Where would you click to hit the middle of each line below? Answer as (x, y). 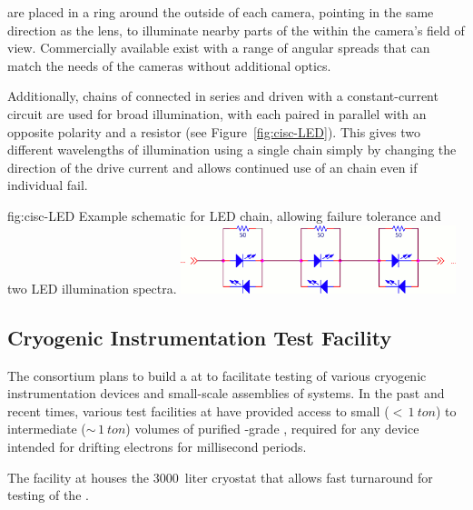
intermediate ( (47, 429)
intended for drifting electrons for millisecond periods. (157, 446)
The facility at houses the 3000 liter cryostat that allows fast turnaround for (220, 477)
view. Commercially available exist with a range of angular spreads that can (219, 48)
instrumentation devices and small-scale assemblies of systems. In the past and (226, 393)
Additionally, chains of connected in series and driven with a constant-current (223, 96)
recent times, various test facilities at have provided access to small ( (198, 410)
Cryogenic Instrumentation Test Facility (200, 337)
